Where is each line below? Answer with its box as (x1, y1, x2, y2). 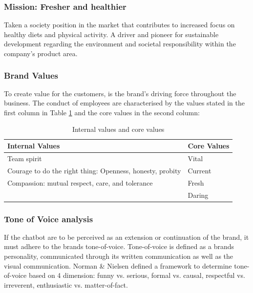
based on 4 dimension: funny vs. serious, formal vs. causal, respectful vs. (28, 270, 245, 280)
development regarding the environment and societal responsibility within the (4, 39, 236, 49)
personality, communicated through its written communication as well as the (4, 251, 233, 261)
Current (188, 165, 211, 175)
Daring (188, 189, 209, 200)
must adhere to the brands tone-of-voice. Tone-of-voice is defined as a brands (4, 241, 234, 251)
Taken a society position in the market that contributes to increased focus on (4, 20, 235, 30)
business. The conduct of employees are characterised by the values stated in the (4, 98, 245, 108)
